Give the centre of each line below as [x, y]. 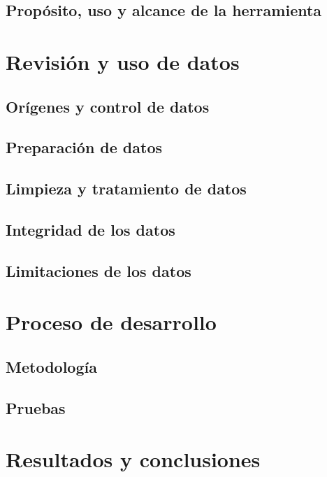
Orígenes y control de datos [108, 106]
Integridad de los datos [90, 229]
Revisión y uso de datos [123, 61]
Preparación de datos [84, 147]
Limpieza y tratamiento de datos [126, 188]
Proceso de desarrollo [111, 322]
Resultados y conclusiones [133, 459]
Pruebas [36, 407]
